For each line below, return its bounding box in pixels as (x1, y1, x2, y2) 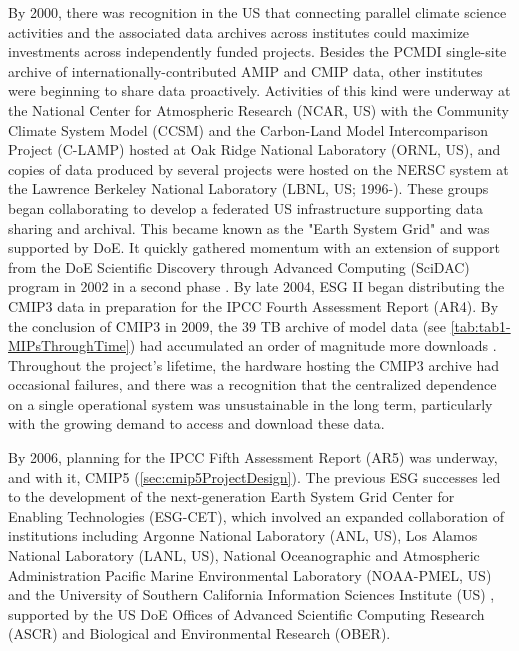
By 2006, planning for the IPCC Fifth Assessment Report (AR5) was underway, (8, 447, 498, 468)
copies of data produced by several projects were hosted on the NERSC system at (8, 158, 509, 179)
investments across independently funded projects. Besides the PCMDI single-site (8, 41, 507, 62)
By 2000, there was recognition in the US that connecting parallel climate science (8, 2, 507, 22)
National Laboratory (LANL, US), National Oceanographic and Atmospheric (8, 545, 480, 566)
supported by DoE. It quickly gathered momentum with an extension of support (8, 237, 500, 258)
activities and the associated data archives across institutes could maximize (8, 21, 470, 42)
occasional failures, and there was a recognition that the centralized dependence (8, 374, 497, 395)
